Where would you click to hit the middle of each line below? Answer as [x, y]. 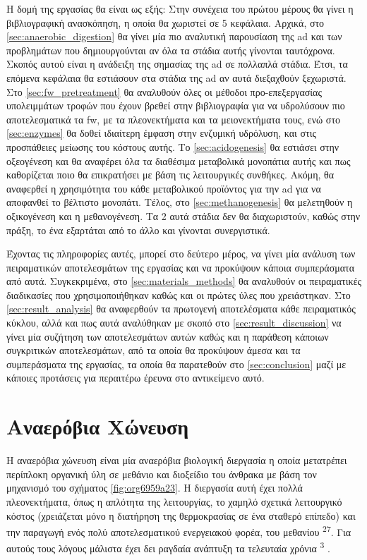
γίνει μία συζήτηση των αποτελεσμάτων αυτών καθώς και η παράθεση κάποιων [168, 336]
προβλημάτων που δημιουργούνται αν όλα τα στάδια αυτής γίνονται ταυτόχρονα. [171, 50]
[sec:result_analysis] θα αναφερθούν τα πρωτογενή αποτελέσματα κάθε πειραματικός [181, 309]
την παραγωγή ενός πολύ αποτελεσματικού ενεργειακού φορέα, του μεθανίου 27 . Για [179, 531]
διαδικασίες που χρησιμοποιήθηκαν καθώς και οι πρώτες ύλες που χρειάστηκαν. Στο [179, 294]
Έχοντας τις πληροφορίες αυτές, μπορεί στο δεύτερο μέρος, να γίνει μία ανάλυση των [181, 254]
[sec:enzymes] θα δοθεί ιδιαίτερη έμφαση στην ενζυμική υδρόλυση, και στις [161, 133]
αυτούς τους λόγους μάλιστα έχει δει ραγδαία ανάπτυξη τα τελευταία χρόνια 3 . [168, 547]
